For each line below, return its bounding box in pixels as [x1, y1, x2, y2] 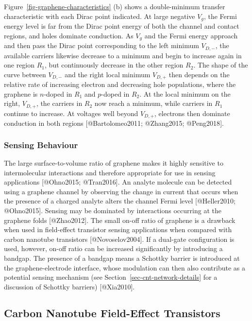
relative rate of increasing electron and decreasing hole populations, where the [4, 79, 236, 89]
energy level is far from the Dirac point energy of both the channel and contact [4, 21, 239, 31]
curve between [4, 69, 46, 79]
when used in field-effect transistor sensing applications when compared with [4, 224, 232, 235]
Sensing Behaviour [4, 138, 78, 151]
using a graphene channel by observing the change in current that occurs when [4, 186, 238, 196]
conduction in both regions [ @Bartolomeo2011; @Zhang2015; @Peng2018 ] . [4, 118, 224, 128]
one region [4, 60, 35, 70]
